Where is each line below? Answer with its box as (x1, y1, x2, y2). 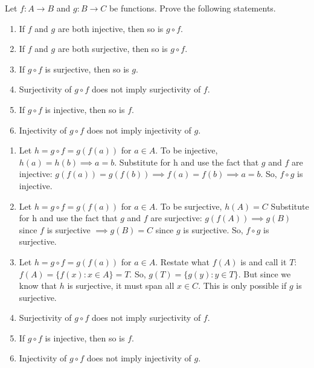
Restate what (160, 255, 210, 268)
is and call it (240, 255, 287, 268)
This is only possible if (203, 279, 287, 292)
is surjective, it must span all (67, 279, 175, 292)
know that (19, 279, 57, 292)
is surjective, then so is (45, 62, 129, 75)
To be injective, (160, 144, 218, 157)
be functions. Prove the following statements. (109, 2, 276, 14)
